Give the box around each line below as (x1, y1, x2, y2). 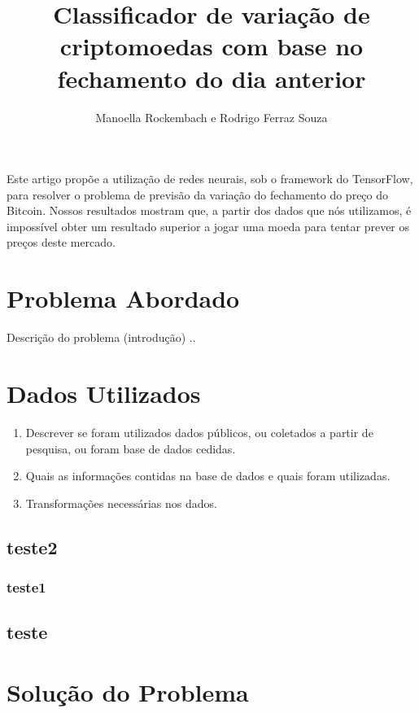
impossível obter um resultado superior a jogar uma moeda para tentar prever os (7, 217, 410, 234)
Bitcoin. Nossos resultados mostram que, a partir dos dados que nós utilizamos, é (7, 202, 412, 219)
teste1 (7, 576, 46, 597)
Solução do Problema (7, 675, 249, 708)
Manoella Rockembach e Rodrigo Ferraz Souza (95, 108, 328, 125)
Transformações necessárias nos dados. (25, 494, 217, 511)
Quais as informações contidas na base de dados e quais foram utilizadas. (25, 467, 391, 484)
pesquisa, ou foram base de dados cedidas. (25, 440, 236, 457)
